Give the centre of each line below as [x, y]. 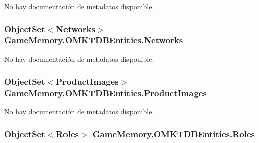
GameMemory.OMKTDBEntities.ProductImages [105, 93]
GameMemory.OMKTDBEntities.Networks [94, 40]
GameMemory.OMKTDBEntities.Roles [174, 134]
